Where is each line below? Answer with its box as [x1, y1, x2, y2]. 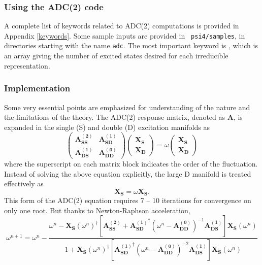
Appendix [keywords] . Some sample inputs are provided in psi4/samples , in [4, 30, 245, 41]
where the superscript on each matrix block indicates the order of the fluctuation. [4, 158, 258, 169]
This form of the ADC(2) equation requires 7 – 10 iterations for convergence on [4, 195, 251, 206]
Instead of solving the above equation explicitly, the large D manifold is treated [4, 168, 251, 179]
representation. [4, 60, 50, 71]
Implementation [4, 82, 71, 94]
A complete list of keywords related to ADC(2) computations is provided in [4, 20, 239, 31]
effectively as [4, 178, 44, 189]
